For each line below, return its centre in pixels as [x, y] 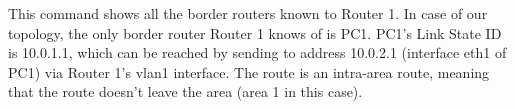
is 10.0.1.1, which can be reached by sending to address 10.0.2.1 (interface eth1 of [257, 52]
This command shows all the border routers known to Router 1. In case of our [248, 13]
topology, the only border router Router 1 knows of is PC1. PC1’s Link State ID [255, 32]
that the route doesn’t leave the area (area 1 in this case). [185, 91]
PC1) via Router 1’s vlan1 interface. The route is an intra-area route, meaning [249, 71]
